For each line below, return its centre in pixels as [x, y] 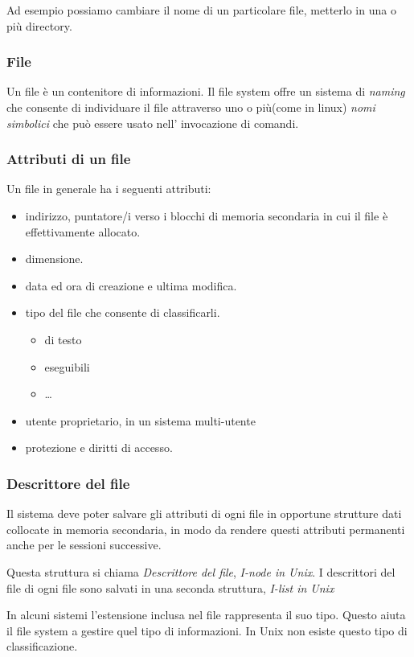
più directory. [39, 25]
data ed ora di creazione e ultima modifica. [131, 285]
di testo [63, 339]
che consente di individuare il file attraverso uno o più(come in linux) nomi [191, 107]
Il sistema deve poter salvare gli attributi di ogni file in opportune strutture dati [204, 513]
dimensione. [54, 259]
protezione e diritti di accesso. [99, 448]
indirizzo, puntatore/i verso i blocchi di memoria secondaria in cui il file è [207, 216]
